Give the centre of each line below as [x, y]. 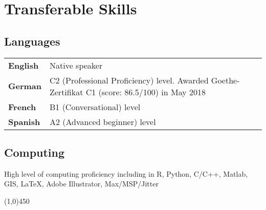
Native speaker [76, 65]
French [22, 107]
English [24, 65]
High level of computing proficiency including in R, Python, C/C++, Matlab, [126, 173]
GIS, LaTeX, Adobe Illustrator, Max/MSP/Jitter [81, 184]
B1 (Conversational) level [95, 107]
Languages [32, 41]
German [25, 86]
